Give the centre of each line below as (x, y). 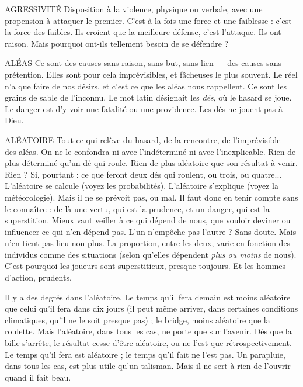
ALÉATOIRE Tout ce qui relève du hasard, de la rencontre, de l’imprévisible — (148, 139)
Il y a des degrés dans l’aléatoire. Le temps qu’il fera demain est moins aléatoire (148, 297)
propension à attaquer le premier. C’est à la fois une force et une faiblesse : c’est (148, 20)
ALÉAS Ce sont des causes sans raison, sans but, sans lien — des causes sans (143, 63)
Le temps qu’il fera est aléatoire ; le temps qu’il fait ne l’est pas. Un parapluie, (145, 354)
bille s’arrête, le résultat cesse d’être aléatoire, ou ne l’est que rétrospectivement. (148, 343)
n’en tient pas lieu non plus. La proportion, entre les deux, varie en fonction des (148, 243)
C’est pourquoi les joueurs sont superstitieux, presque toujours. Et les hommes (145, 266)
